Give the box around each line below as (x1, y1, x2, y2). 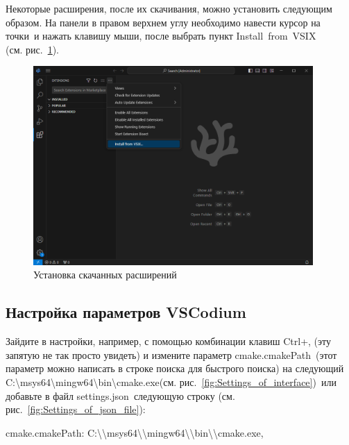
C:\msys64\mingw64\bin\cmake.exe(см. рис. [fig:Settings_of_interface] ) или (6, 374, 337, 389)
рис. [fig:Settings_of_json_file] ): (6, 402, 146, 417)
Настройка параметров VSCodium (6, 301, 246, 323)
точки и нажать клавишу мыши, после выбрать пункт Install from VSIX (6, 28, 316, 43)
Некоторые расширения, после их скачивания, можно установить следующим (6, 1, 332, 15)
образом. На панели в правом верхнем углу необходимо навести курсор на (6, 15, 321, 29)
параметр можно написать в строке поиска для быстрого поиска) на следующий (6, 361, 344, 376)
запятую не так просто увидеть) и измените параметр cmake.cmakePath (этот (6, 347, 337, 362)
